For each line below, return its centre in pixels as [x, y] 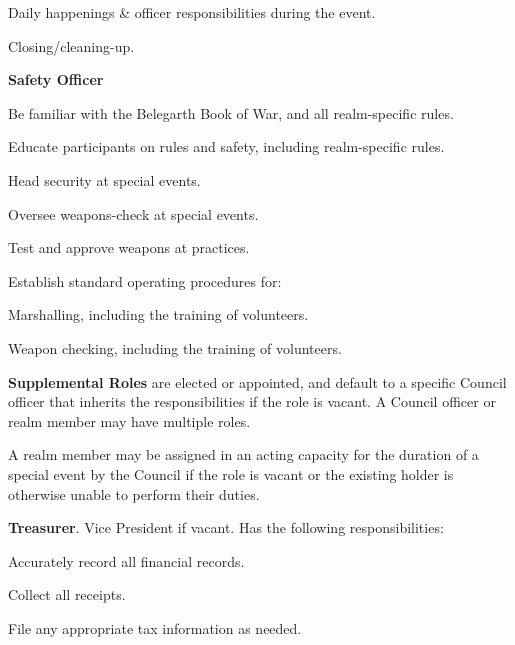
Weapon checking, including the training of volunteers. [175, 347]
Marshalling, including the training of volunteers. [158, 314]
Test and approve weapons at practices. [129, 247]
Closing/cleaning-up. [71, 45]
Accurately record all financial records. [126, 560]
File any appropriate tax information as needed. [155, 627]
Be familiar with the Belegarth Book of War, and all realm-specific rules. [231, 112]
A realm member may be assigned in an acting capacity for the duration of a [243, 454]
